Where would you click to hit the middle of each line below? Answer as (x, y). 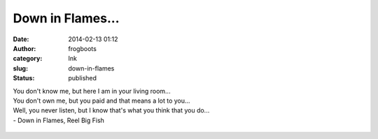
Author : (24, 48)
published (83, 78)
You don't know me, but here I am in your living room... (92, 91)
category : (28, 59)
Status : (24, 78)
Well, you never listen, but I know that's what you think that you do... (111, 110)
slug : (20, 68)
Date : (21, 39)
